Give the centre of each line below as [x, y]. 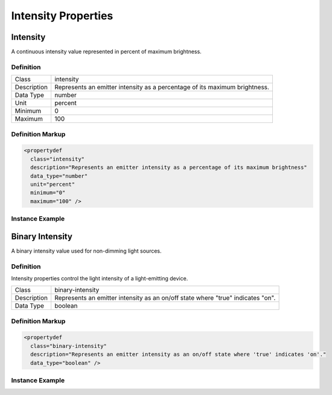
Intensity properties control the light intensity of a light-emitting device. [100, 278]
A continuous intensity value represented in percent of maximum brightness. [106, 52]
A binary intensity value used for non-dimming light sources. [87, 251]
